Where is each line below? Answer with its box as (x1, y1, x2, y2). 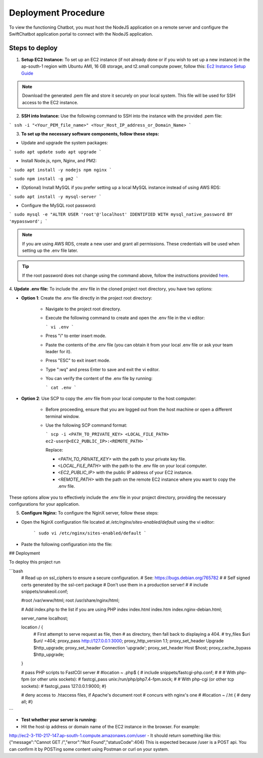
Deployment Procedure (9, 7, 105, 18)
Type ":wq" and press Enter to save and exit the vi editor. (45, 366, 160, 372)
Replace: (45, 447, 63, 453)
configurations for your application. (9, 501, 80, 507)
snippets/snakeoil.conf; (21, 588, 68, 594)
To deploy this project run (9, 559, 61, 565)
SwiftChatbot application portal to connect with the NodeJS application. (9, 31, 153, 37)
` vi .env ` (45, 324, 74, 330)
